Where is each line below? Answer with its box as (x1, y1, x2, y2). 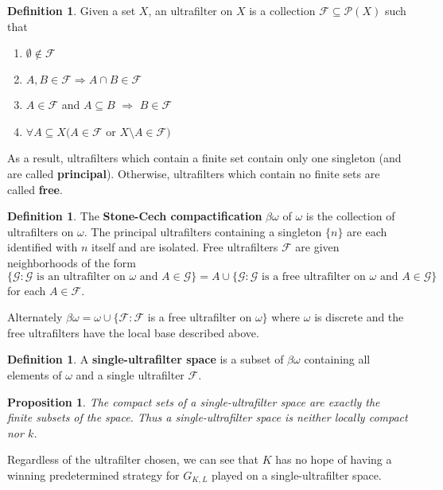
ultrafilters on (7, 223, 74, 239)
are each (347, 223, 387, 239)
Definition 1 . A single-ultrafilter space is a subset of (7, 351, 284, 367)
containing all (304, 351, 371, 367)
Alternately (7, 309, 63, 325)
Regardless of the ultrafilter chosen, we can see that (7, 451, 258, 468)
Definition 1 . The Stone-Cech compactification (7, 208, 262, 224)
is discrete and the (314, 309, 404, 325)
